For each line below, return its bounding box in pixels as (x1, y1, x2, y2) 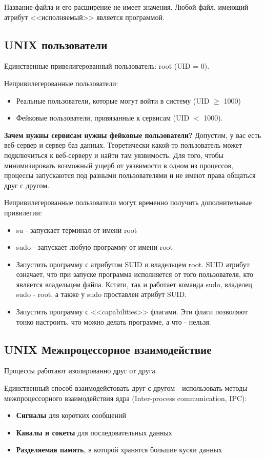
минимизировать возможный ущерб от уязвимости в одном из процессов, (4, 160, 233, 170)
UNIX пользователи (4, 36, 108, 52)
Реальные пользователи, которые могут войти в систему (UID (16, 95, 210, 106)
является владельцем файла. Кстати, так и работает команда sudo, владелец (16, 278, 252, 289)
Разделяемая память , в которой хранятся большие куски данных (16, 444, 222, 455)
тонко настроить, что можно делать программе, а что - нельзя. (16, 316, 211, 327)
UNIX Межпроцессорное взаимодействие (4, 341, 212, 357)
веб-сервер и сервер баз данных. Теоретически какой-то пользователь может (4, 140, 242, 150)
